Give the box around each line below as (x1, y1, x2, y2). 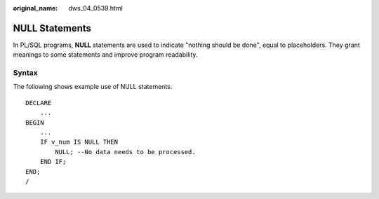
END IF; (39, 158, 67, 166)
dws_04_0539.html (68, 4, 123, 12)
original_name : (13, 4, 58, 12)
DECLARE (25, 99, 52, 107)
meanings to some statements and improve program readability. (13, 50, 198, 59)
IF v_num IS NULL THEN (39, 138, 119, 146)
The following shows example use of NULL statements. (13, 83, 173, 91)
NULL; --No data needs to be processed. (55, 148, 196, 156)
